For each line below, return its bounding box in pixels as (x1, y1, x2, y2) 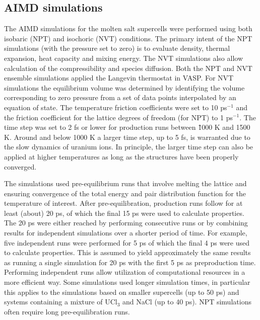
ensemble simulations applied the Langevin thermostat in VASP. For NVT (4, 72, 234, 83)
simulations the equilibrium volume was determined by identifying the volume (4, 82, 245, 93)
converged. (4, 161, 37, 172)
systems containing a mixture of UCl (4, 296, 117, 307)
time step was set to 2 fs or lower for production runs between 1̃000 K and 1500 (4, 122, 250, 132)
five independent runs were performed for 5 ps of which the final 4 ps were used (4, 237, 250, 248)
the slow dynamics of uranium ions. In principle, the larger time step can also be (4, 141, 253, 152)
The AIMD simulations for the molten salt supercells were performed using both (4, 23, 252, 34)
